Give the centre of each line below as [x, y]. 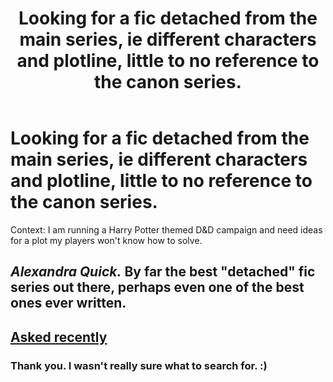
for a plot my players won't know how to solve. [106, 240]
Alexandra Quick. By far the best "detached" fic [163, 272]
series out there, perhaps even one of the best [157, 287]
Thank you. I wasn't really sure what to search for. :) [139, 365]
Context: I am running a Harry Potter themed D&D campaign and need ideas [166, 229]
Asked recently [59, 337]
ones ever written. [68, 303]
